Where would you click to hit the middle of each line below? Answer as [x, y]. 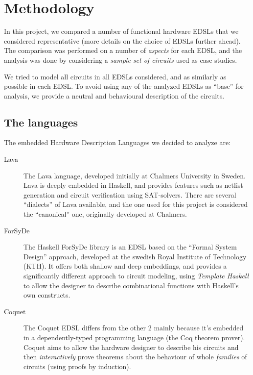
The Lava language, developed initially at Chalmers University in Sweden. [135, 175]
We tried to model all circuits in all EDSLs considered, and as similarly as [115, 76]
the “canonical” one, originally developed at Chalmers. [105, 214]
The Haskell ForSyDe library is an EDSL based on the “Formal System [130, 247]
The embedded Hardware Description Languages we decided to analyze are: [117, 142]
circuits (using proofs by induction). [77, 366]
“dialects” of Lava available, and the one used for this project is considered [136, 204]
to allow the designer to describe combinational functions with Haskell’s [131, 285]
